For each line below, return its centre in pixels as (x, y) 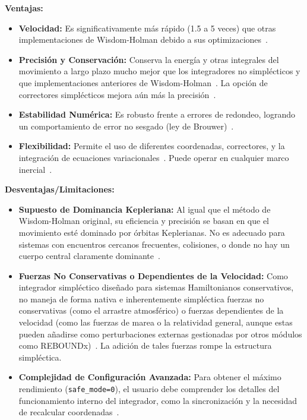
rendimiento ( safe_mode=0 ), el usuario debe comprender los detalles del (149, 389)
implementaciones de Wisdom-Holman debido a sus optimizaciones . (143, 40)
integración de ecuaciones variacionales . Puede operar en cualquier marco (154, 157)
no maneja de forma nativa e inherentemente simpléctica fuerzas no (141, 299)
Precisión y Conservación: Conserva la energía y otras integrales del (149, 59)
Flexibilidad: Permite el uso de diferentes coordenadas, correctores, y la (152, 146)
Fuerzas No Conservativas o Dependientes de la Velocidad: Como (153, 275)
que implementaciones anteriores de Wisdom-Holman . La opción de (143, 82)
